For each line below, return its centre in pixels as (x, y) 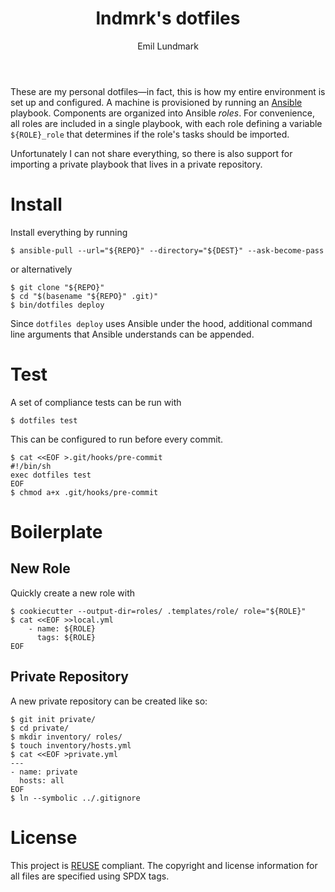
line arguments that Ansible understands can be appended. (132, 334)
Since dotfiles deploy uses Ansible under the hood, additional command (161, 323)
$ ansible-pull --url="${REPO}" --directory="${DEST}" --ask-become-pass (167, 250)
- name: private (44, 772)
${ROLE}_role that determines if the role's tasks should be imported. (150, 134)
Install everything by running (69, 232)
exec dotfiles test (51, 475)
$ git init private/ (53, 719)
